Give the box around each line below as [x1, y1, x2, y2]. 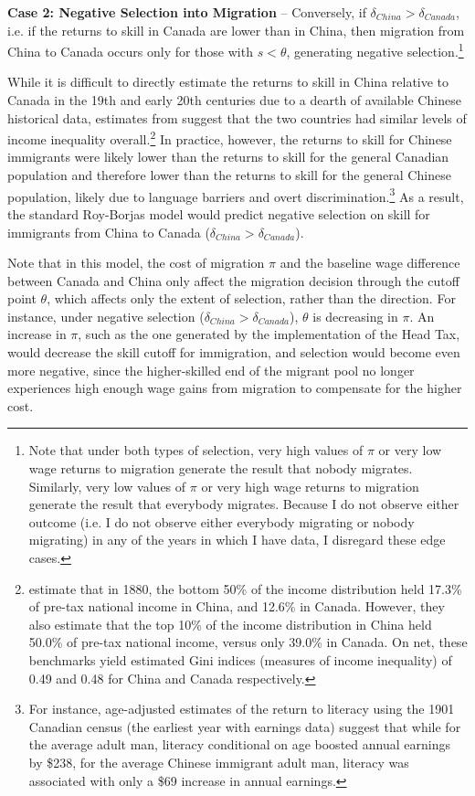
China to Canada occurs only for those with [7, 41, 253, 60]
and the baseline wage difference [280, 253, 460, 272]
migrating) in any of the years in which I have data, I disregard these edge [28, 530, 446, 549]
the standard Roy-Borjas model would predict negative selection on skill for [7, 204, 430, 223]
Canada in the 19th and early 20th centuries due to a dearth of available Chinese [7, 90, 461, 110]
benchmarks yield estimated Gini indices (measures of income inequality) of [28, 650, 452, 669]
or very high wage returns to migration [201, 476, 419, 495]
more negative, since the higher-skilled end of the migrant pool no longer [7, 360, 415, 379]
